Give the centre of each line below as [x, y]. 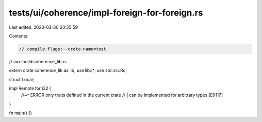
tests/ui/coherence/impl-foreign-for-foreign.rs [106, 13]
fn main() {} [21, 113]
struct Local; [21, 79]
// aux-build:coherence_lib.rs [38, 61]
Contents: [19, 36]
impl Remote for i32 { [30, 88]
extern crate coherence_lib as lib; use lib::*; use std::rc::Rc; [68, 70]
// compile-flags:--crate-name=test [63, 49]
